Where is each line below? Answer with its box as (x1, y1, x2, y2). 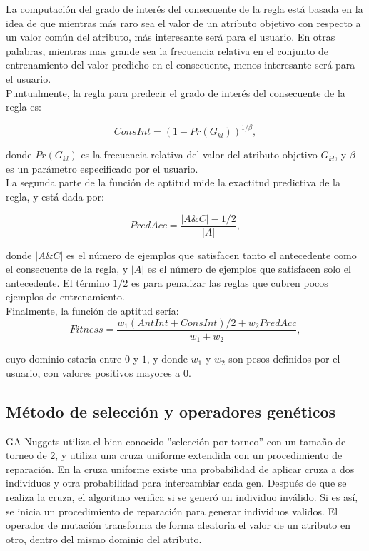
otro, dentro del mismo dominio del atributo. (6, 531, 202, 546)
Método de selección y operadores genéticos (6, 400, 336, 422)
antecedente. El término (6, 275, 110, 290)
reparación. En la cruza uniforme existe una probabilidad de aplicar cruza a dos (6, 461, 355, 476)
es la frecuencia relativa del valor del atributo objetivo (81, 147, 318, 162)
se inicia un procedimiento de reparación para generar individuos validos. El (6, 503, 338, 518)
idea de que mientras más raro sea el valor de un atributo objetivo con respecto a (6, 15, 361, 30)
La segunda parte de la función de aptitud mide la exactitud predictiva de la (6, 175, 340, 190)
